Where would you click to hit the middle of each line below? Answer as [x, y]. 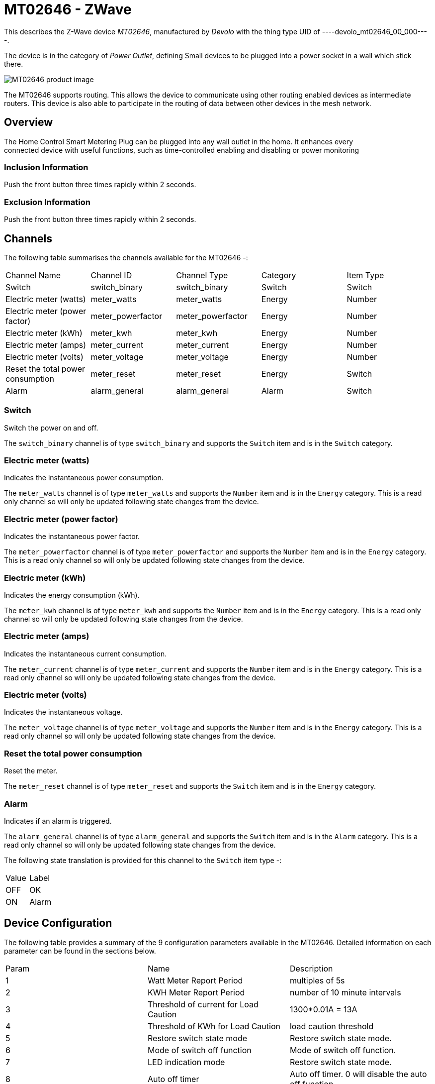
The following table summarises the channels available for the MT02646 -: [126, 257]
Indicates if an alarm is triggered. [58, 821]
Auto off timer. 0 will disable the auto [358, 1074]
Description [311, 968]
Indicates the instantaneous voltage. [63, 712]
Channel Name [33, 275]
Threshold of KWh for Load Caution [214, 1026]
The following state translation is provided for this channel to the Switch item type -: [143, 860]
